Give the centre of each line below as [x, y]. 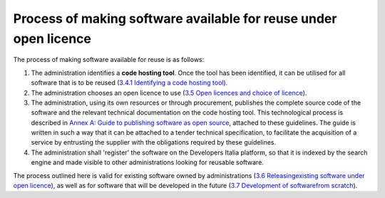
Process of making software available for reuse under [175, 19]
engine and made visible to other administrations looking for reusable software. [147, 162]
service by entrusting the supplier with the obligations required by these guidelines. [154, 142]
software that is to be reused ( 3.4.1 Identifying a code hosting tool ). [129, 83]
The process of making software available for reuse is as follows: [109, 60]
